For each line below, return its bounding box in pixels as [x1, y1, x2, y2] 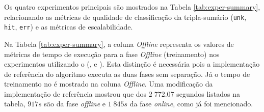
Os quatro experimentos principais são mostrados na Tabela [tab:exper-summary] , [4, 2, 260, 12]
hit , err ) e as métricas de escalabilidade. [4, 21, 133, 32]
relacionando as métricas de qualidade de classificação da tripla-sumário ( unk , [4, 11, 247, 22]
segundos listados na [176, 88, 240, 99]
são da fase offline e [44, 98, 106, 109]
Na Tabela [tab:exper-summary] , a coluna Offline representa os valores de [4, 38, 234, 49]
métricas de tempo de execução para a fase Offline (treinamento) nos [4, 48, 220, 59]
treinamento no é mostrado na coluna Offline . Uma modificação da [4, 78, 213, 89]
